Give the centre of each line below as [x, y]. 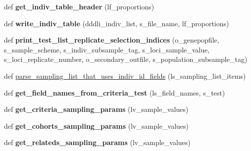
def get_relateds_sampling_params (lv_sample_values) [97, 142]
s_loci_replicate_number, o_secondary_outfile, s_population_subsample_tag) [126, 59]
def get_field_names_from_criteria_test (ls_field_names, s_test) [115, 92]
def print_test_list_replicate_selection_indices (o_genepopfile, [112, 40]
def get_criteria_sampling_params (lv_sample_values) [96, 109]
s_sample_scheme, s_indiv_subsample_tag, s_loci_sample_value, [107, 49]
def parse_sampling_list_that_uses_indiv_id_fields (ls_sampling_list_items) [125, 75]
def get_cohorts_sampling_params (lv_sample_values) [96, 126]
